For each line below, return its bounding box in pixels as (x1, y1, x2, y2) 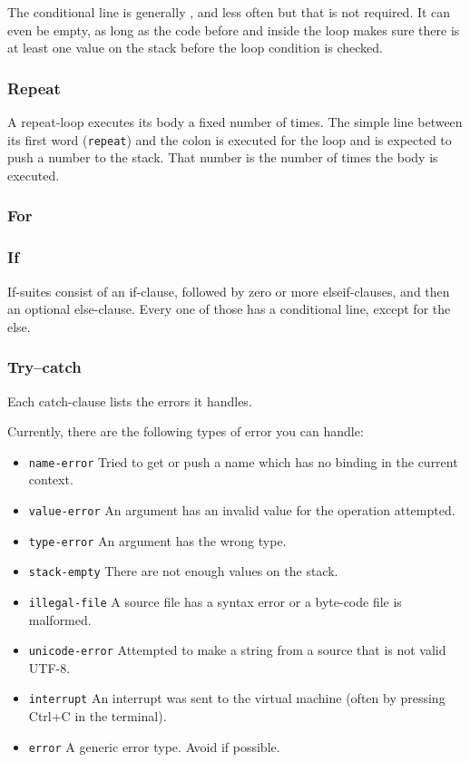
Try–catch (7, 356, 82, 378)
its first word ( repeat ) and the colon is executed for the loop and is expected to (7, 130, 452, 149)
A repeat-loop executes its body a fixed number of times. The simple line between (7, 112, 463, 131)
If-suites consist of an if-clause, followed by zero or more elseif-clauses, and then (7, 281, 450, 300)
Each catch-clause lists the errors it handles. (7, 391, 252, 410)
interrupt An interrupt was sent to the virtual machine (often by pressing (28, 689, 446, 708)
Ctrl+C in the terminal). (28, 707, 167, 726)
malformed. (28, 610, 92, 629)
